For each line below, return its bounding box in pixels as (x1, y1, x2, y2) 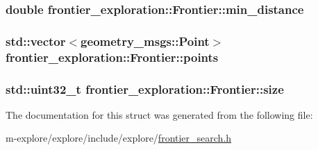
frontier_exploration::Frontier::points (6, 48, 219, 65)
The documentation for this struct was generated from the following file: (6, 107, 313, 122)
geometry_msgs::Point (81, 32, 210, 49)
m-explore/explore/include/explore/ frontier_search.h (6, 131, 232, 145)
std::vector (6, 32, 66, 49)
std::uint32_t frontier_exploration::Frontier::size (6, 80, 284, 97)
